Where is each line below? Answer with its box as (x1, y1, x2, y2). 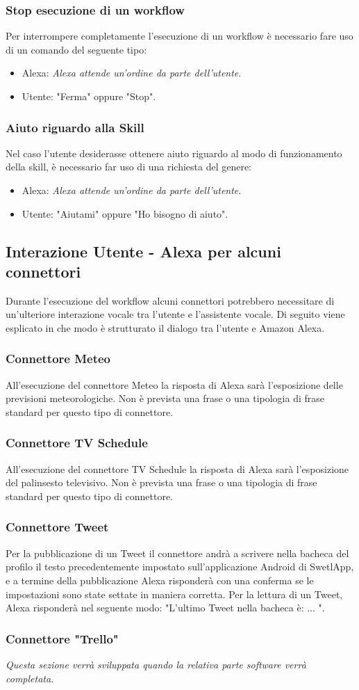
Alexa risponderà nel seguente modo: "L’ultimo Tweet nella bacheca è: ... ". (6, 600, 325, 615)
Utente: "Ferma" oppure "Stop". (22, 89, 156, 103)
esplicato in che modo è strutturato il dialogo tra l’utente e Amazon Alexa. (6, 320, 325, 335)
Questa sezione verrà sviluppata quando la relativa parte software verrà (6, 657, 306, 671)
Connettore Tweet (6, 518, 109, 536)
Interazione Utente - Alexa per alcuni (6, 240, 281, 262)
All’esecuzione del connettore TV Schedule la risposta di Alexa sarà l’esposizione (6, 461, 349, 476)
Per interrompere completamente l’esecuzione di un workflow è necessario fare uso (6, 29, 353, 43)
